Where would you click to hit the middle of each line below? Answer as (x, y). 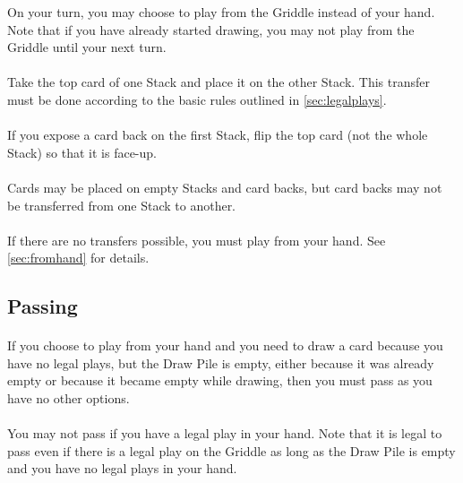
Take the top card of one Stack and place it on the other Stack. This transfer (219, 82)
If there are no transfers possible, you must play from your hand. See (197, 240)
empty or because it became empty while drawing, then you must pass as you (220, 380)
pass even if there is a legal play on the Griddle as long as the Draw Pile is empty (231, 450)
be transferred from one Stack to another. (122, 205)
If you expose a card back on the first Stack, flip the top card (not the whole (218, 135)
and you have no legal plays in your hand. (122, 468)
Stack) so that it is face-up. (82, 152)
